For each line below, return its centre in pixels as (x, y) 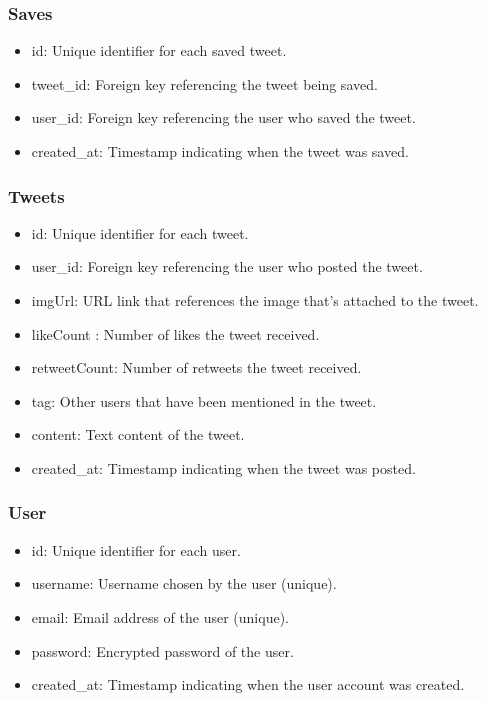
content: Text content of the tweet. (138, 434)
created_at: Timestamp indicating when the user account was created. (248, 684)
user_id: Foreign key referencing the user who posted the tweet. (227, 266)
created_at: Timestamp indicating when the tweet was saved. (220, 151)
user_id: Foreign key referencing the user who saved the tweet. (223, 117)
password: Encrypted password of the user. (162, 650)
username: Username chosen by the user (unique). (184, 583)
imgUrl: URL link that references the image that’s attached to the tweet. (255, 300)
